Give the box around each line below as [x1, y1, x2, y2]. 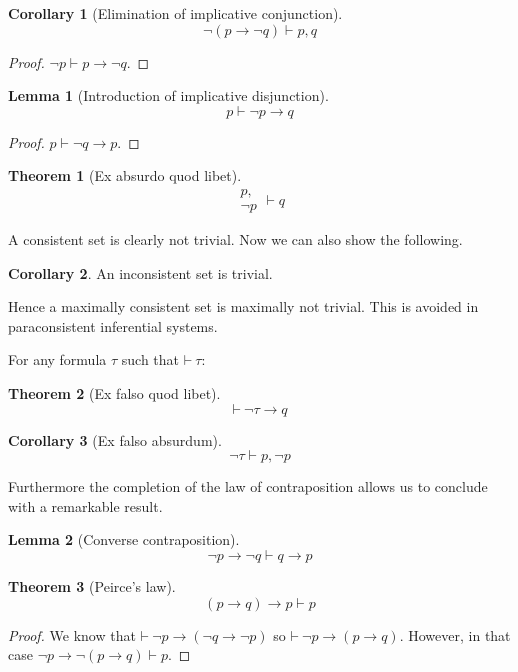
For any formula [8, 349, 107, 370]
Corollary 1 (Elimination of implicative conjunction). [8, 3, 343, 23]
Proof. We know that [8, 624, 136, 645]
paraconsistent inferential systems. [8, 315, 218, 336]
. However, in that [399, 624, 511, 645]
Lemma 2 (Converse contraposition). [8, 529, 240, 550]
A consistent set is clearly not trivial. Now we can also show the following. [8, 229, 463, 250]
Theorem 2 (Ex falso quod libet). [8, 383, 221, 403]
